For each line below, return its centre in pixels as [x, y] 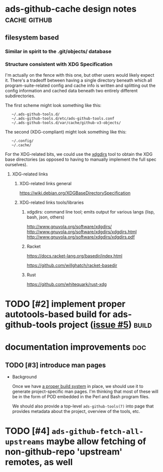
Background [24, 377]
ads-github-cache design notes [71, 9]
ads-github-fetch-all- [98, 432]
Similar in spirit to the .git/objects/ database [58, 51]
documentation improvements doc [76, 347]
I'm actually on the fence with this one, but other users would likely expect [80, 75]
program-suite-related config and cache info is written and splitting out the [80, 85]
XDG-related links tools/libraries [51, 202]
